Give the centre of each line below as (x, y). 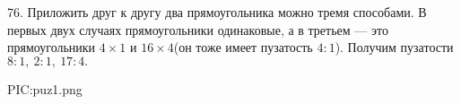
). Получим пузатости (394, 47)
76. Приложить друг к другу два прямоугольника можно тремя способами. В (217, 12)
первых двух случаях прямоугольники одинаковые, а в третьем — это (198, 29)
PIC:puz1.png (45, 88)
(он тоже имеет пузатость (243, 47)
